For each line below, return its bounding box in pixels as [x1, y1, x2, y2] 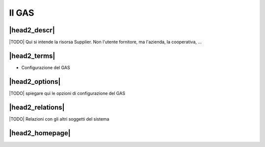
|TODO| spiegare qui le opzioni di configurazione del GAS [9, 90, 125, 96]
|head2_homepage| [9, 129, 71, 137]
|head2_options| [9, 77, 61, 86]
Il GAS [9, 7, 34, 18]
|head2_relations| [9, 103, 65, 111]
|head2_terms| [9, 51, 55, 60]
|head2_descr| [9, 26, 55, 34]
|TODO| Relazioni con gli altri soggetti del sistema [9, 116, 109, 122]
